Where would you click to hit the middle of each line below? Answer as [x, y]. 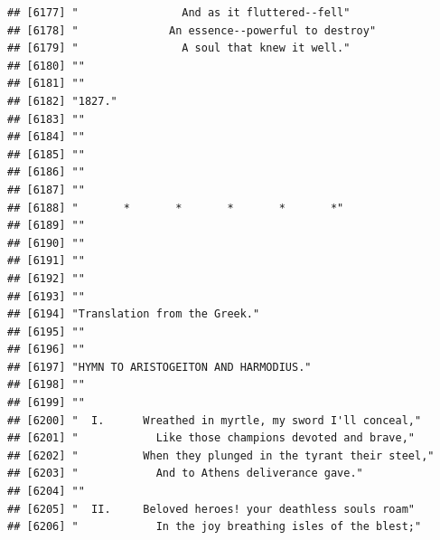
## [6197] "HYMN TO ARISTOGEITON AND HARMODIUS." [159, 367]
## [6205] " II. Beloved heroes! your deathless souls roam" [211, 509]
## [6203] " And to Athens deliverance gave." [185, 474]
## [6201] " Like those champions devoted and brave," [211, 438]
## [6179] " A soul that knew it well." [179, 48]
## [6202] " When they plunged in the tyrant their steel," [221, 455]
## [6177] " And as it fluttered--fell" [179, 13]
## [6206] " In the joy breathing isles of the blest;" [215, 527]
